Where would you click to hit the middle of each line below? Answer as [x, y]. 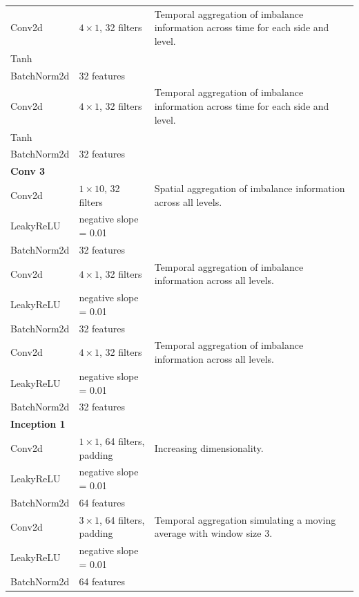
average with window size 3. [213, 533]
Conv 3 [28, 171]
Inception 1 [38, 424]
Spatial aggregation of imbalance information [250, 188]
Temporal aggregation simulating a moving [245, 519]
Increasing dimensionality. [209, 447]
